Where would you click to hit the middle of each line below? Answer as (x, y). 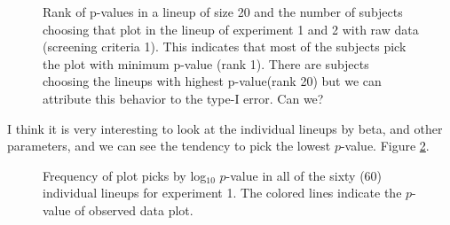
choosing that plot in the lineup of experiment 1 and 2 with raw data (231, 29)
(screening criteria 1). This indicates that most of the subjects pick (225, 47)
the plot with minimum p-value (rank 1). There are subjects (206, 63)
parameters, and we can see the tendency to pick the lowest (169, 146)
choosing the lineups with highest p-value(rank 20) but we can (212, 81)
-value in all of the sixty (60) (304, 175)
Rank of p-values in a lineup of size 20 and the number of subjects (223, 12)
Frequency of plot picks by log (125, 175)
